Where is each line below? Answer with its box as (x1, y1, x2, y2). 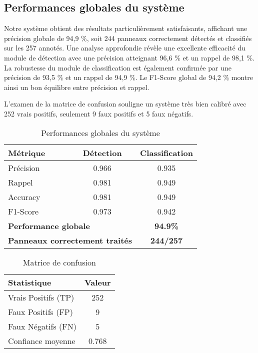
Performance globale (8, 219, 90, 231)
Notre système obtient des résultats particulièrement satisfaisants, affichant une (4, 23, 247, 33)
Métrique (8, 146, 45, 158)
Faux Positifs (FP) (8, 305, 73, 317)
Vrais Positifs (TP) (8, 291, 74, 303)
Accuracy (8, 190, 40, 202)
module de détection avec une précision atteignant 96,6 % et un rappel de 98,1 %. (4, 52, 255, 62)
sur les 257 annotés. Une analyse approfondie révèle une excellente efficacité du (4, 42, 245, 53)
